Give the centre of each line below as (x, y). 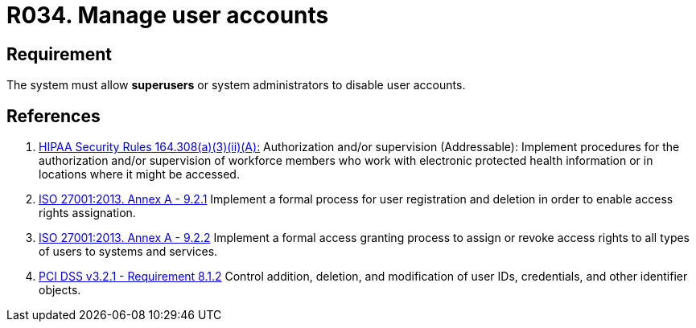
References (54, 116)
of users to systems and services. (128, 252)
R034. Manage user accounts (168, 15)
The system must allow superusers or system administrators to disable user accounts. (236, 85)
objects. (60, 290)
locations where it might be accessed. (139, 174)
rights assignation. (87, 213)
